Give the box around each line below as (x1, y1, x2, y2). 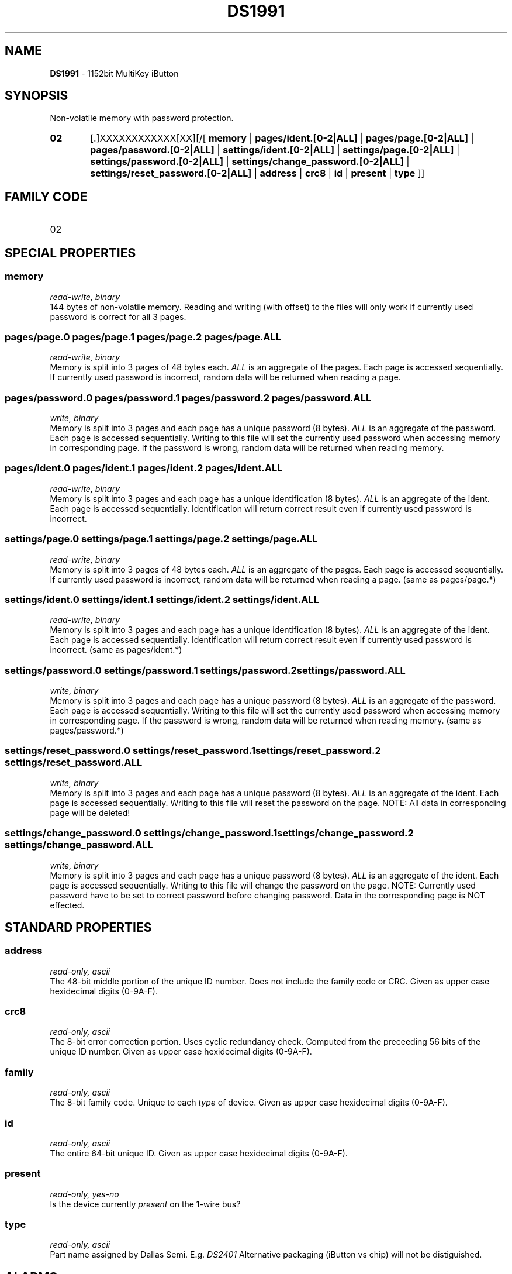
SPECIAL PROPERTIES (5, 245, 136, 260)
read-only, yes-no (50, 1189, 119, 1199)
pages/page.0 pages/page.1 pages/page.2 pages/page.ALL (5, 330, 282, 343)
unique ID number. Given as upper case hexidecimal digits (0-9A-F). (50, 1046, 312, 1057)
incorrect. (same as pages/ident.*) (50, 645, 182, 655)
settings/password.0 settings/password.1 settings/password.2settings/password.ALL (5, 664, 406, 676)
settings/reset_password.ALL (5, 756, 143, 769)
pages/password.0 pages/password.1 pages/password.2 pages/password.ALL (5, 391, 372, 404)
